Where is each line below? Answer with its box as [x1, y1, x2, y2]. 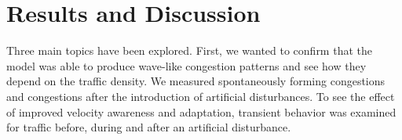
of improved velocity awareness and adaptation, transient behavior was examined [6, 103, 397, 120]
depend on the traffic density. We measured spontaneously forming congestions [6, 73, 386, 89]
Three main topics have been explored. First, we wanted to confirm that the [6, 42, 372, 59]
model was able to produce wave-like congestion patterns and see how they [6, 57, 367, 74]
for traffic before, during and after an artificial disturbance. [6, 119, 291, 135]
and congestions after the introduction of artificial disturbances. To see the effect [6, 88, 395, 104]
